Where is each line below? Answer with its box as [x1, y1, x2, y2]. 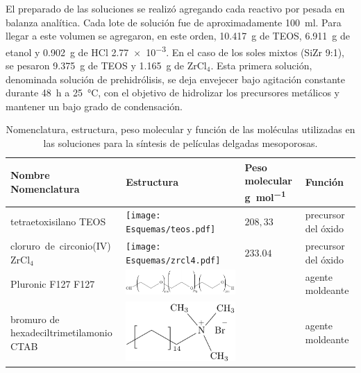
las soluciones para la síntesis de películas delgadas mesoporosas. [43, 136, 318, 150]
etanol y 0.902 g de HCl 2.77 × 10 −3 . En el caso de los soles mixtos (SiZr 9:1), [6, 42, 344, 59]
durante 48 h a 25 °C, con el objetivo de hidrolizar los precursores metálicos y [6, 85, 339, 100]
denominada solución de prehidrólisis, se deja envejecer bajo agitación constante [6, 71, 345, 86]
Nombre [10, 168, 50, 182]
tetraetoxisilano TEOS [10, 214, 106, 229]
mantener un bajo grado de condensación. [6, 98, 183, 113]
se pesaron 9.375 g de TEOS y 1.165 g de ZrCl [6, 58, 207, 73]
